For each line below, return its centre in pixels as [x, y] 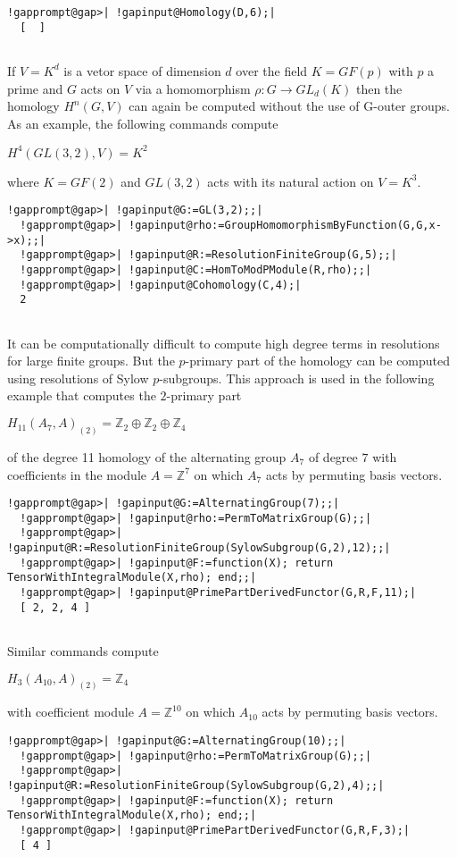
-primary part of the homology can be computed [318, 361]
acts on [100, 88]
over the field [272, 70]
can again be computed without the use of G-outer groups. [289, 106]
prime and [35, 88]
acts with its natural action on [291, 181]
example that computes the [82, 395]
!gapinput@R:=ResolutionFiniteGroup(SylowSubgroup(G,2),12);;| [199, 548]
